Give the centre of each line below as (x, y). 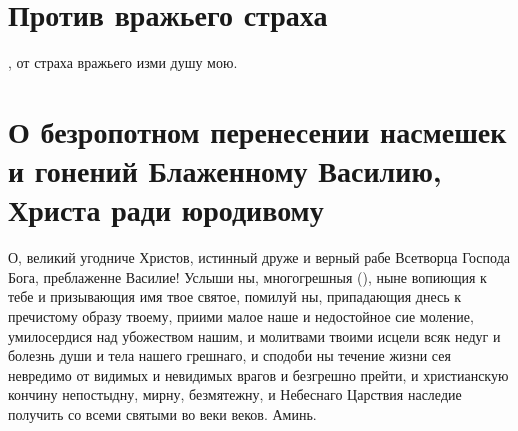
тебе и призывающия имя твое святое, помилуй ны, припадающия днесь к (235, 296)
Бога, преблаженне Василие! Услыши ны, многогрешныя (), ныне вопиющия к (247, 276)
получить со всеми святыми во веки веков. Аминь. (162, 413)
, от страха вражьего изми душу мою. (123, 62)
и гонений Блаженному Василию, (225, 170)
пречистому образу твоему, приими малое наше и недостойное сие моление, (241, 316)
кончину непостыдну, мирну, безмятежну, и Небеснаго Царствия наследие (235, 394)
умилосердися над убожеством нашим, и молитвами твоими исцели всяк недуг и (254, 335)
